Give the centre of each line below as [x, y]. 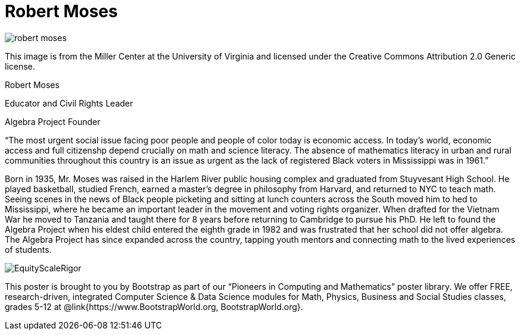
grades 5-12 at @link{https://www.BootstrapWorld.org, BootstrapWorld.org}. [154, 306]
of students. [28, 249]
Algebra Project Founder [53, 121]
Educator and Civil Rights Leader [69, 103]
